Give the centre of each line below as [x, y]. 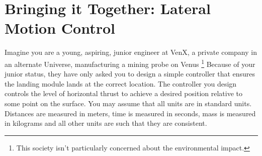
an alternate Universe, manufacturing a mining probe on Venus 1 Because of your [130, 63]
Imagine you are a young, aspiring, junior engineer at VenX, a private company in [131, 52]
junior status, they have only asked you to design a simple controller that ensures [130, 74]
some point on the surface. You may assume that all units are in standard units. [128, 103]
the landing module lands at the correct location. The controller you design [121, 83]
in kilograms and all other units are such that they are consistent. [106, 123]
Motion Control [60, 28]
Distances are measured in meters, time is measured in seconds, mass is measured [130, 113]
